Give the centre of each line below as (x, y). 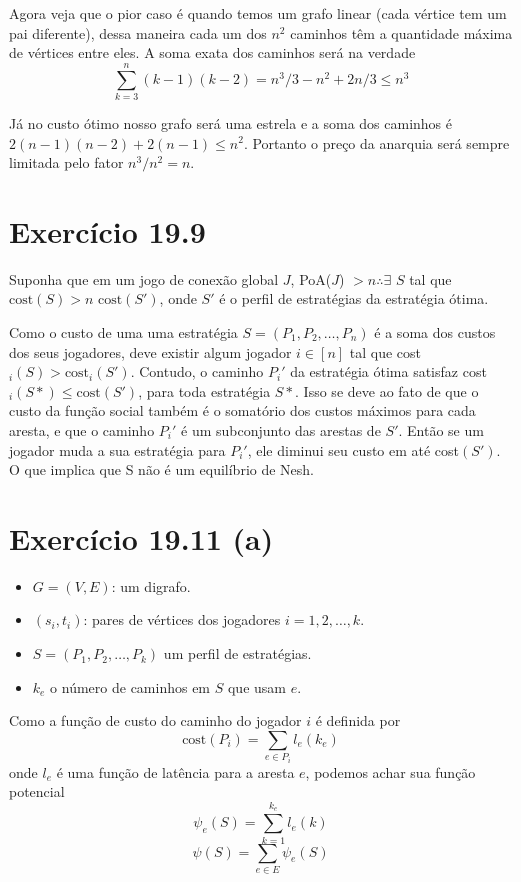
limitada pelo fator (66, 162)
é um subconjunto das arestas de (281, 429)
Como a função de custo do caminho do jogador (155, 720)
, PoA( (311, 278)
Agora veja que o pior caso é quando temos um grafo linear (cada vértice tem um (258, 13)
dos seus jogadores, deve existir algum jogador (150, 351)
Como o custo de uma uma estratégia (123, 332)
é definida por (358, 720)
